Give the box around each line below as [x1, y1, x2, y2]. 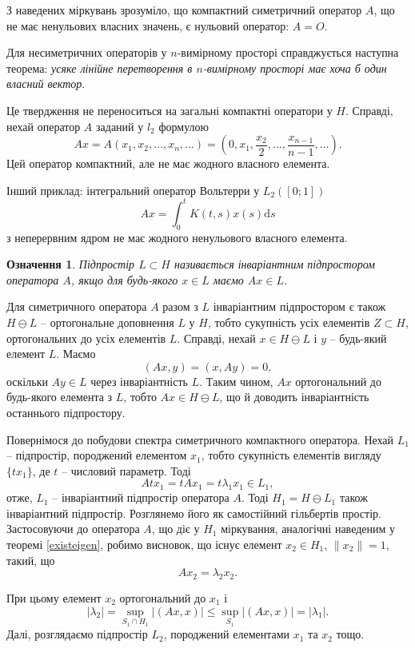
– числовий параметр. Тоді [62, 462, 191, 479]
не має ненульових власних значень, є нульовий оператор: [6, 17, 289, 34]
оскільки [6, 372, 48, 389]
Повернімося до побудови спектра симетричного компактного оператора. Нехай [6, 431, 394, 447]
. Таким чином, [199, 372, 273, 389]
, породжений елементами [163, 626, 290, 642]
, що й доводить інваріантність [219, 388, 369, 405]
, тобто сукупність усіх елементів [207, 314, 370, 331]
